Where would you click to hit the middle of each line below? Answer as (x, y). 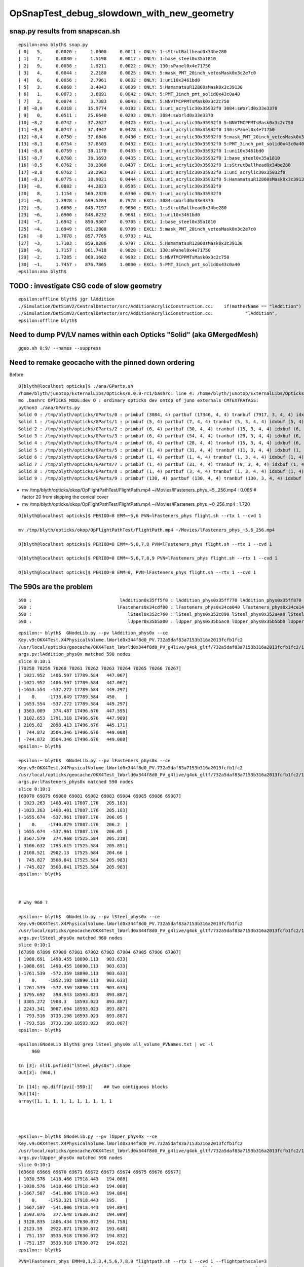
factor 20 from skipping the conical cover (65, 497)
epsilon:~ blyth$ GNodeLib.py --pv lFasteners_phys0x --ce (94, 761)
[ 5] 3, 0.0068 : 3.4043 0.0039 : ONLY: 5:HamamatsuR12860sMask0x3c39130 (131, 87)
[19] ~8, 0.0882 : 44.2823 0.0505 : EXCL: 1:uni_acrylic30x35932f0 (120, 187)
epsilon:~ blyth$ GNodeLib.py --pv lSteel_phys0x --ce (89, 917)
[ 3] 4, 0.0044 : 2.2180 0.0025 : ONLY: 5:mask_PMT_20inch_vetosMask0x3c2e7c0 (137, 73)
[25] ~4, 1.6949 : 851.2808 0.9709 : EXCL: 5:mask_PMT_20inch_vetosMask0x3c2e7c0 (137, 229)
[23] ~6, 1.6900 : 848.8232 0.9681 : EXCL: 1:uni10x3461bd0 (109, 215)
